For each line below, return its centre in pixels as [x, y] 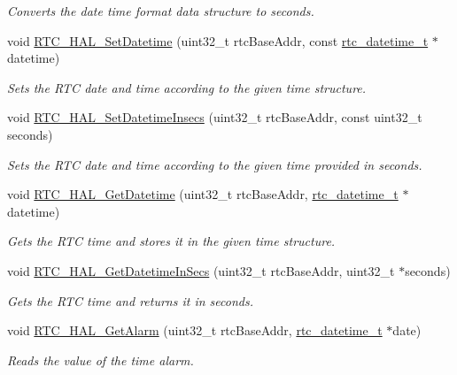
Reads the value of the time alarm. [101, 360]
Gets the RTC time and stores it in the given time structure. [171, 241]
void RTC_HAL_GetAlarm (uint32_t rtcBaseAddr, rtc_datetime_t [195, 330]
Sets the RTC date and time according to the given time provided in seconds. [215, 164]
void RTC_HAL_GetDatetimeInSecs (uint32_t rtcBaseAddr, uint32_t [201, 270]
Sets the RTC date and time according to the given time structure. [187, 87]
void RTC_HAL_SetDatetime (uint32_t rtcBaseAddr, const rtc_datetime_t [218, 40]
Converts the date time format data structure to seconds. [161, 11]
